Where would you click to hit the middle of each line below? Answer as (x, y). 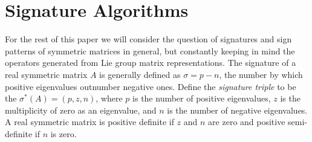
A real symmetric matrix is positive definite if (89, 122)
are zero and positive (247, 122)
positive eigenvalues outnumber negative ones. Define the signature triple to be (151, 86)
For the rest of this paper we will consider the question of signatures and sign (148, 39)
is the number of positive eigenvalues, (202, 98)
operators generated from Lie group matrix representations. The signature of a (151, 63)
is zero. (63, 133)
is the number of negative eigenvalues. (237, 110)
